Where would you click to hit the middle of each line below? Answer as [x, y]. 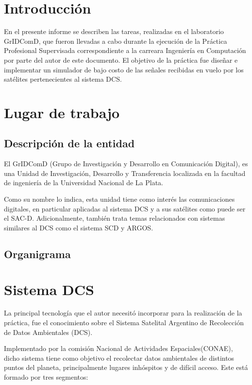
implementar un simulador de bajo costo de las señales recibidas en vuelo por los [124, 69]
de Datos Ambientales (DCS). [48, 332]
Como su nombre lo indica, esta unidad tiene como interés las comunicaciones [119, 199]
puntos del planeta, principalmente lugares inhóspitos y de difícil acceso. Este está [126, 367]
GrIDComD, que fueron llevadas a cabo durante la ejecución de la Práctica [116, 41]
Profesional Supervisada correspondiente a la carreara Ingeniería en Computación [125, 50]
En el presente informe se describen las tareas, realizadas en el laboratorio [114, 31]
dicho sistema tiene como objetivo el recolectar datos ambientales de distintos [119, 358]
